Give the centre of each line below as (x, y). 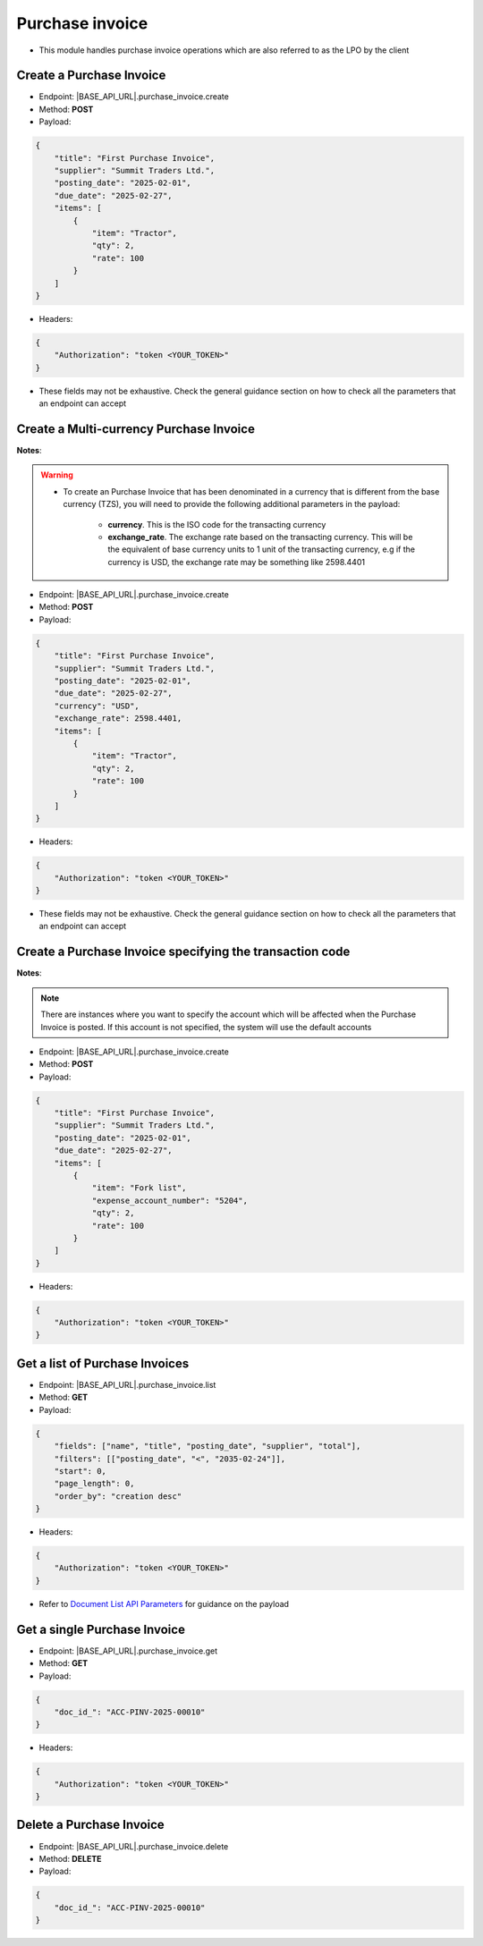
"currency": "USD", (97, 706)
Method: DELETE (70, 1858)
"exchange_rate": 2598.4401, (118, 719)
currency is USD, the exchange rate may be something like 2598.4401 (237, 562)
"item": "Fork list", (139, 1188)
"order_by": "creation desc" (118, 1496)
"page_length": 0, (94, 1484)
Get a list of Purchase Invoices (103, 1363)
